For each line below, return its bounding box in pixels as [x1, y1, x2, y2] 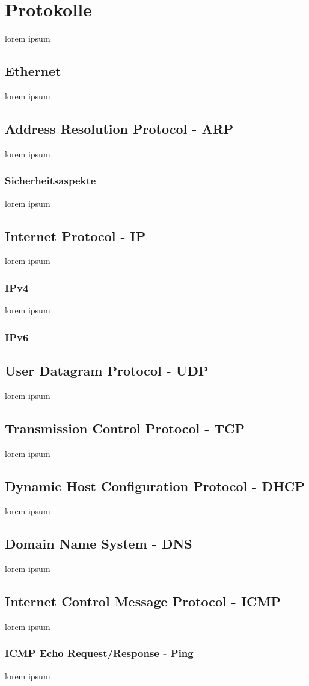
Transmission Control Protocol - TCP [5, 418, 245, 437]
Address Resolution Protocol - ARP [5, 119, 234, 137]
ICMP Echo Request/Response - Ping [5, 646, 194, 661]
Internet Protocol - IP [5, 226, 146, 245]
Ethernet [5, 61, 61, 80]
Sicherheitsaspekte [5, 173, 96, 188]
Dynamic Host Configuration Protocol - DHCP [5, 476, 305, 495]
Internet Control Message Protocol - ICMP [5, 592, 281, 611]
